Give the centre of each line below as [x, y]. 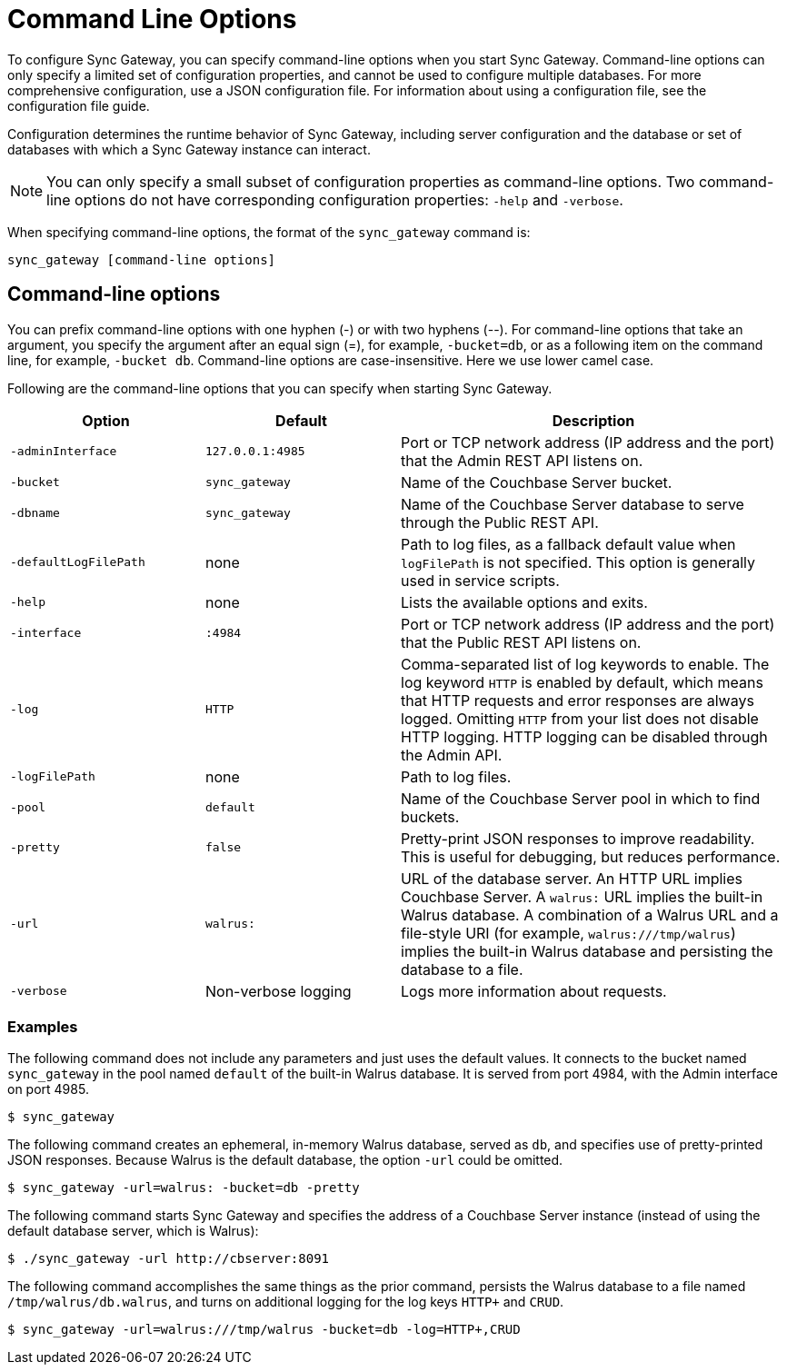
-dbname [35, 513]
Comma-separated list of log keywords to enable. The [585, 664]
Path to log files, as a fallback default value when [568, 544]
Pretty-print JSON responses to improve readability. [578, 838]
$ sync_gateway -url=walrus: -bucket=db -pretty [184, 1188]
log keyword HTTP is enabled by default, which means [582, 682]
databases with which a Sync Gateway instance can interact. [189, 149]
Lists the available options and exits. [524, 602]
